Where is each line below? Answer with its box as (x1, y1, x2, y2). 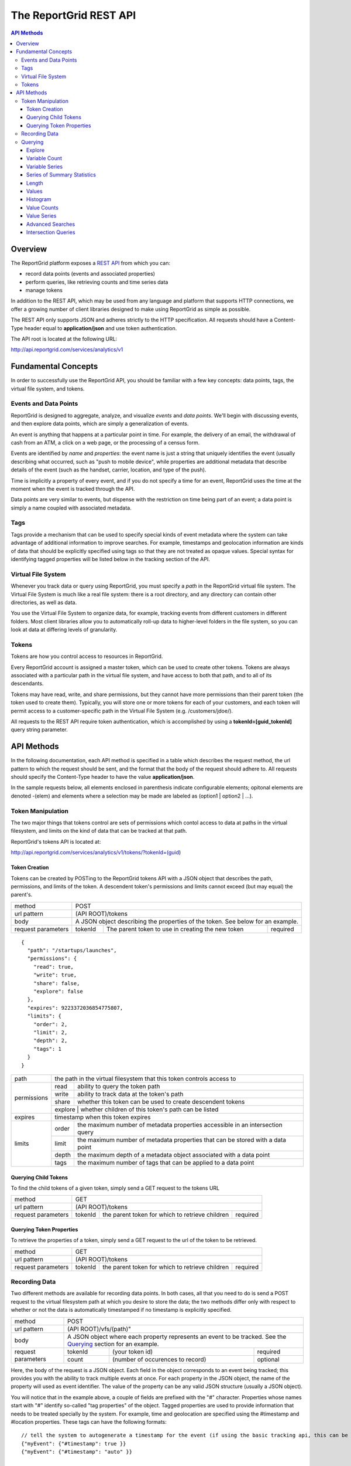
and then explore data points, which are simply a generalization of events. (11, 420, 189, 427)
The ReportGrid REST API (11, 9, 136, 22)
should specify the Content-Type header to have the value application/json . (11, 773, 195, 780)
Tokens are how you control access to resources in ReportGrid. (11, 653, 163, 660)
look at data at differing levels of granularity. (11, 626, 118, 633)
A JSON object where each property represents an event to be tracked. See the (67, 1332, 287, 1341)
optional (257, 1355, 280, 1363)
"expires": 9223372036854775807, (27, 1005, 123, 1011)
